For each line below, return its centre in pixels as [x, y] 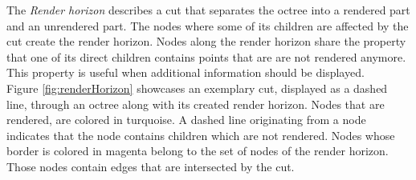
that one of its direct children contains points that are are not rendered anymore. [206, 56]
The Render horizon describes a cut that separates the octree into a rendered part [208, 10]
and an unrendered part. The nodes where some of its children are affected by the [208, 25]
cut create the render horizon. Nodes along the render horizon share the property [206, 41]
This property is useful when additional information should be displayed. [186, 72]
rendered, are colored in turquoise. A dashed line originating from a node [186, 120]
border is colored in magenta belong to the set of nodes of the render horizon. [198, 151]
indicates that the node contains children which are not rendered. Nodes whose [201, 135]
